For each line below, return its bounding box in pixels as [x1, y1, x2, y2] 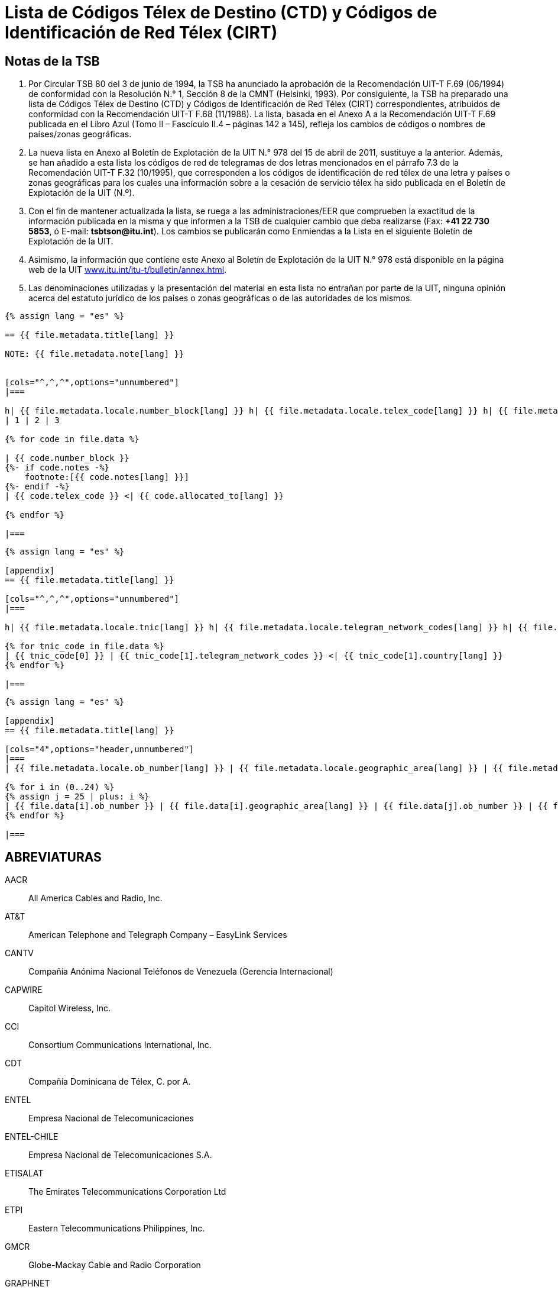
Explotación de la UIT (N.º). [28, 188, 135, 198]
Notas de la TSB [5, 53, 100, 69]
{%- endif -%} [5, 482, 70, 492]
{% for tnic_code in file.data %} [5, 641, 164, 652]
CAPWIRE [5, 985, 43, 995]
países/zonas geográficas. [28, 129, 132, 140]
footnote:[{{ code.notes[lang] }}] [24, 472, 189, 482]
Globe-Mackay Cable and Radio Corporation [28, 1260, 201, 1270]
